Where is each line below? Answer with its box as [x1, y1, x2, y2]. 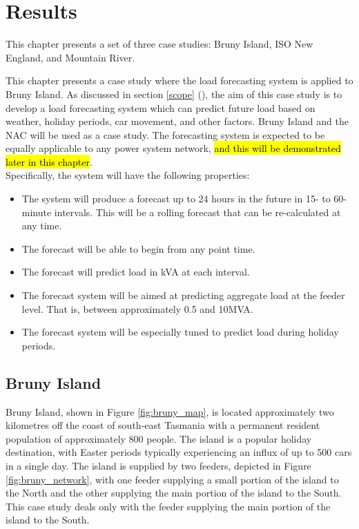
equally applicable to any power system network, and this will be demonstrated [6, 141, 341, 155]
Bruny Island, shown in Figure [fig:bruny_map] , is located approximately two [6, 404, 334, 419]
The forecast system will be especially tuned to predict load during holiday [21, 325, 339, 339]
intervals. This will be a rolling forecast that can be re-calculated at [54, 204, 341, 219]
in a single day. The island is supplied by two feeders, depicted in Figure [6, 458, 311, 472]
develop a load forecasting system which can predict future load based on [6, 100, 316, 115]
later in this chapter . [6, 154, 93, 169]
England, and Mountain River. [6, 50, 135, 64]
